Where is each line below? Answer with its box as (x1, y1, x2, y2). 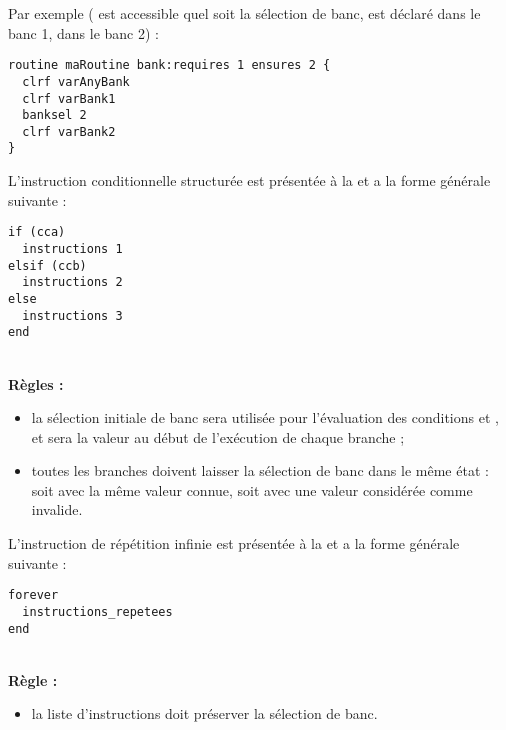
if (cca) (8, 225, 66, 240)
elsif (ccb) (8, 258, 87, 273)
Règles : (8, 373, 64, 394)
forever (8, 588, 59, 603)
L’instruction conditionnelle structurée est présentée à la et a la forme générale (8, 170, 491, 191)
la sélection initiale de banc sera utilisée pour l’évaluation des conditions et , (31, 407, 499, 428)
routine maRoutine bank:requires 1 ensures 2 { (8, 58, 331, 73)
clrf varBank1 (22, 91, 116, 106)
